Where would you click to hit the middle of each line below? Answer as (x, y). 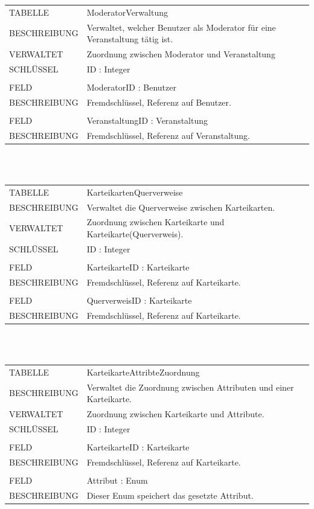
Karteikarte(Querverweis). (135, 234)
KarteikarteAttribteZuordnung (143, 372)
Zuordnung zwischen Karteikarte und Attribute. (175, 414)
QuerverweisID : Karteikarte (139, 300)
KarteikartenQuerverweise (135, 192)
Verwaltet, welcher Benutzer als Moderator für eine (181, 27)
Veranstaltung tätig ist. (130, 39)
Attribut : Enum (117, 480)
